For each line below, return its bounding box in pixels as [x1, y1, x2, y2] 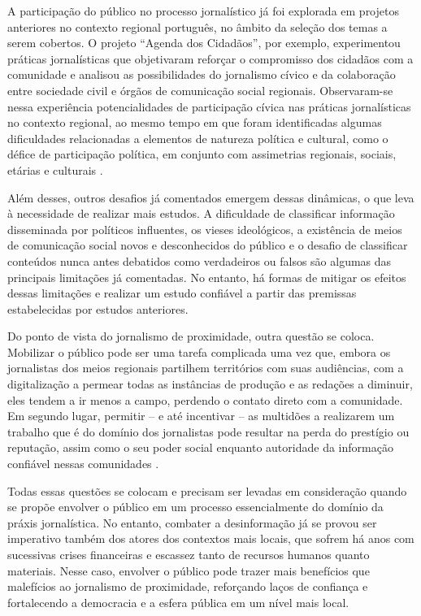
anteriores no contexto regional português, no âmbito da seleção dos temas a [7, 18, 388, 35]
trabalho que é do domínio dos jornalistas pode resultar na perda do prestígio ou [7, 423, 410, 440]
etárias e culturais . [7, 161, 103, 178]
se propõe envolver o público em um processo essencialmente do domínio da [7, 498, 384, 515]
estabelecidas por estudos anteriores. [7, 300, 189, 317]
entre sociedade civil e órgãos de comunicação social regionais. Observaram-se [7, 81, 393, 98]
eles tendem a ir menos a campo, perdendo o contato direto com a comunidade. [7, 391, 403, 408]
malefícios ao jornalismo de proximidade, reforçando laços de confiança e [7, 578, 368, 595]
